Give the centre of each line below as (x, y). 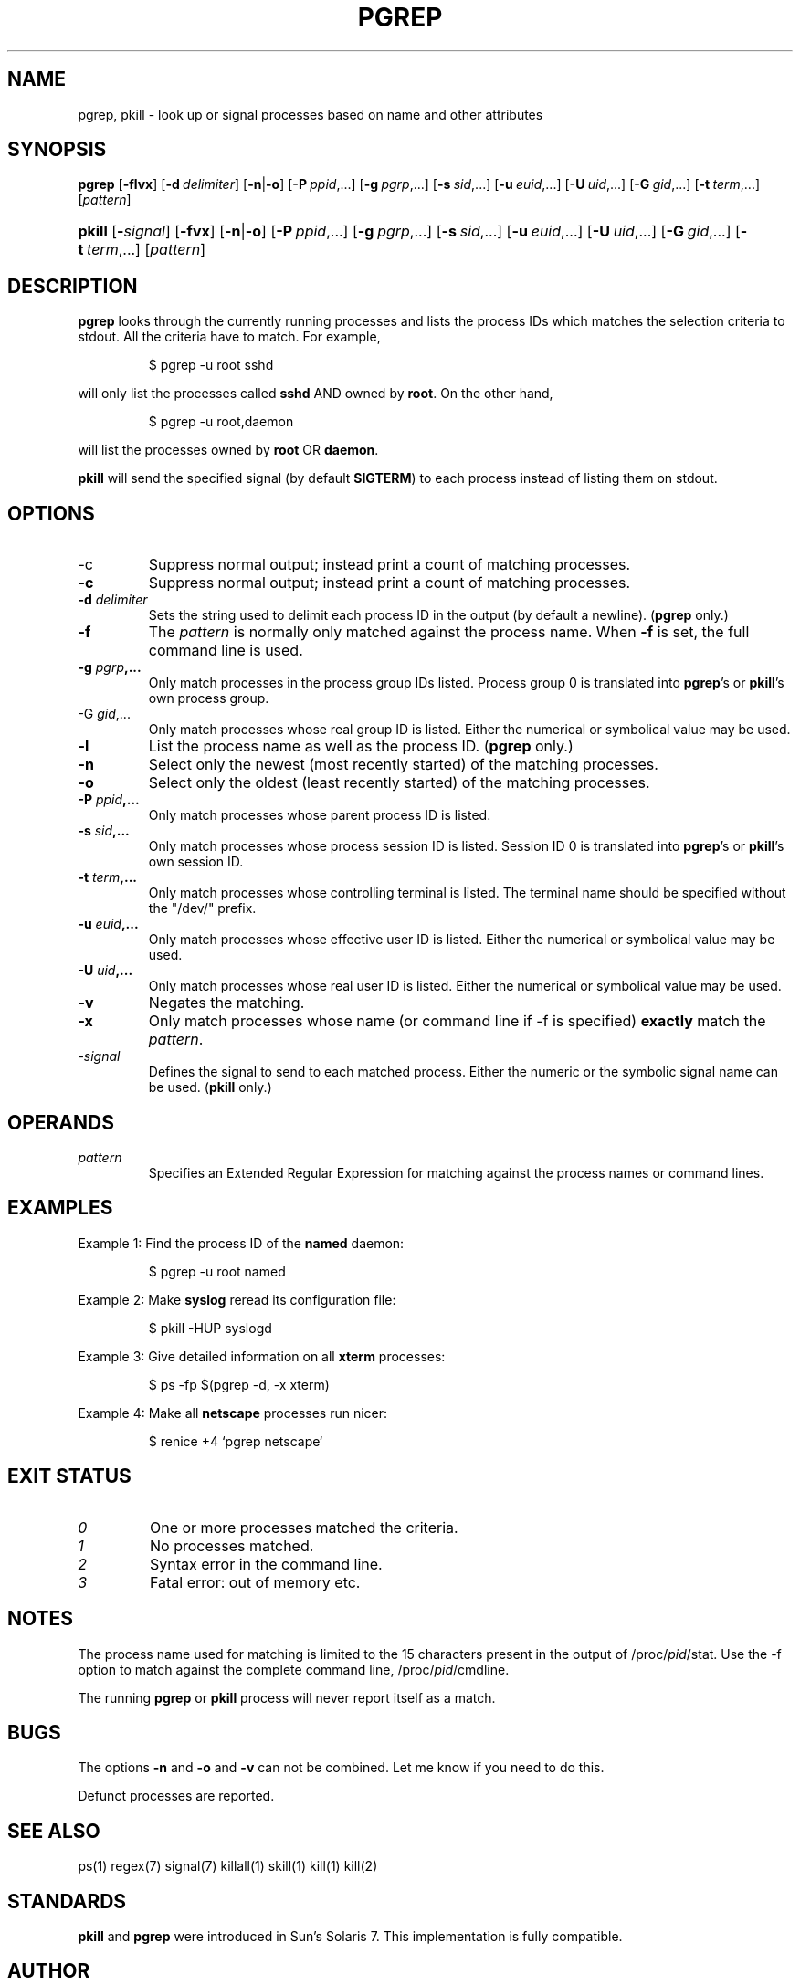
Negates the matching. (226, 1003)
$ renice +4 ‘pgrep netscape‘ (236, 1441)
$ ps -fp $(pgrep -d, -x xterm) (239, 1384)
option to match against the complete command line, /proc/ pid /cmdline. (294, 1669)
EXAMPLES (60, 1208)
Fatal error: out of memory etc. (255, 1582)
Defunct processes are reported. (176, 1796)
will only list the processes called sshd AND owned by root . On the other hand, (316, 394)
